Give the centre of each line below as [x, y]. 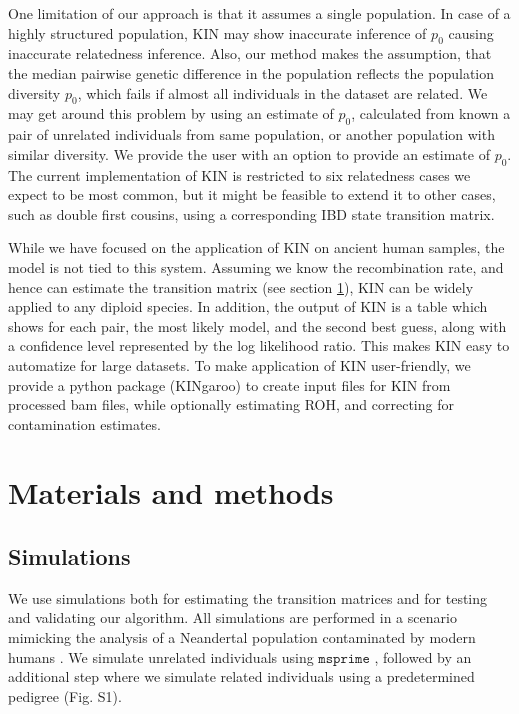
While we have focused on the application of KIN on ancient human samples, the [256, 247]
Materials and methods [171, 492]
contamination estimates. [84, 423]
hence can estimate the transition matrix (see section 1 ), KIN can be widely [241, 286]
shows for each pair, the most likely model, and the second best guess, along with [257, 325]
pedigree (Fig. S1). [65, 695]
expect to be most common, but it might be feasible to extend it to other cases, [252, 194]
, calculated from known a [431, 113]
